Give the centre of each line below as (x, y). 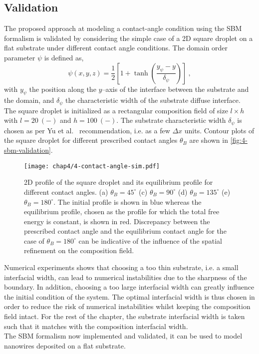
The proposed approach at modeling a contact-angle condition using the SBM (123, 28)
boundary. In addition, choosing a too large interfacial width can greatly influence (129, 287)
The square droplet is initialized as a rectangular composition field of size (116, 110)
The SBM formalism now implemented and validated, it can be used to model (123, 336)
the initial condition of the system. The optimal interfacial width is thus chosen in (129, 296)
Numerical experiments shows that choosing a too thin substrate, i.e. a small (121, 267)
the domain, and (29, 100)
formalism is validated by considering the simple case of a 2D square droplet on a (129, 38)
